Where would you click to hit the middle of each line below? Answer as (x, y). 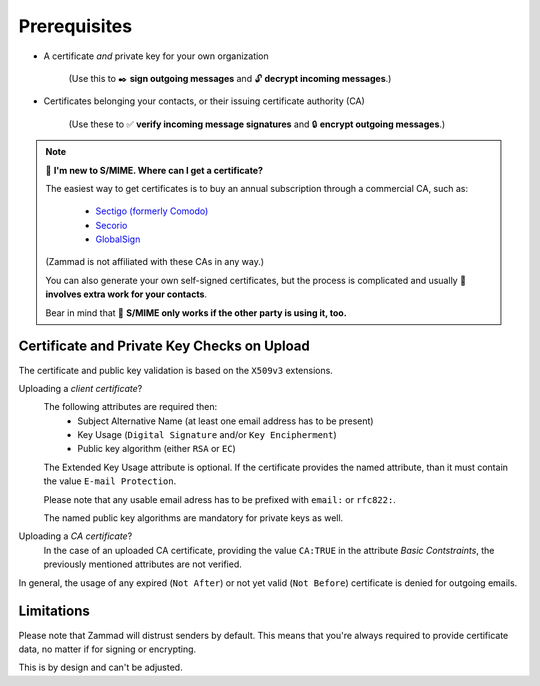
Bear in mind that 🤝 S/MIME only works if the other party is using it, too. (196, 312)
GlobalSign (118, 239)
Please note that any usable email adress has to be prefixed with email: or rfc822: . (220, 499)
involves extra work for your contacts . (126, 294)
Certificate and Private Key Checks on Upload (164, 346)
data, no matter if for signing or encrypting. (107, 649)
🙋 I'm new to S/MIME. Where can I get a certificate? (154, 170)
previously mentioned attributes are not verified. (142, 564)
